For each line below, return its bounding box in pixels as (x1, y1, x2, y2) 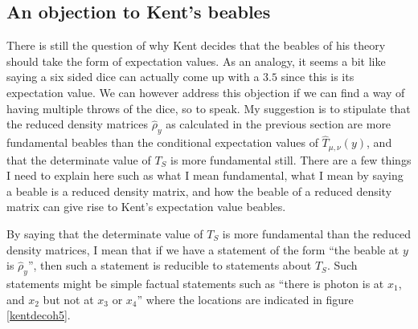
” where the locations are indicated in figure (137, 290, 354, 307)
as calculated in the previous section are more (166, 116, 391, 132)
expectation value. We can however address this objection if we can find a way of (6, 83, 405, 100)
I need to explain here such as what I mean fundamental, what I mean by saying (6, 167, 404, 184)
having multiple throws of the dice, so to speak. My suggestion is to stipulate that (6, 100, 411, 116)
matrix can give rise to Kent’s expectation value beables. (6, 198, 286, 215)
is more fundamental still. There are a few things (170, 151, 412, 168)
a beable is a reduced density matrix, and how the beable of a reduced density (6, 182, 392, 199)
